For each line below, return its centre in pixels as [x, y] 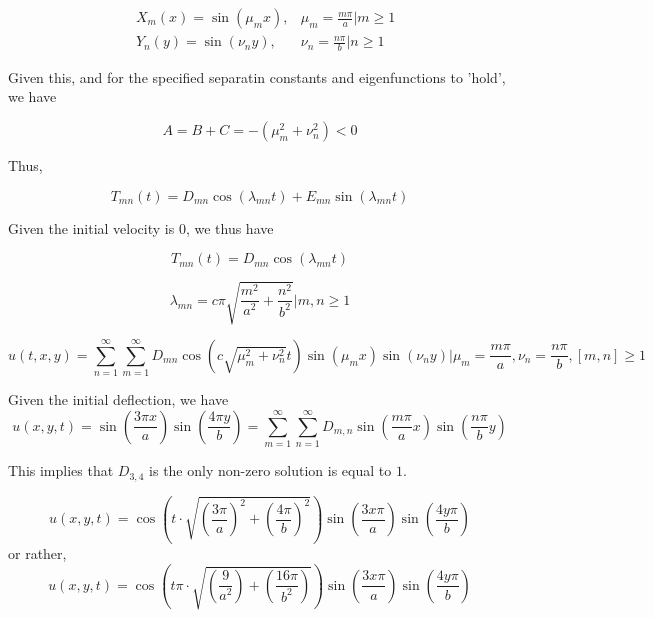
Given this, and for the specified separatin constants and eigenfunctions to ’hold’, [257, 76]
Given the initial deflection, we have [118, 399]
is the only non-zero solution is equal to [270, 470]
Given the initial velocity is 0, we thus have [141, 227]
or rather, [37, 552]
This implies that [61, 470]
